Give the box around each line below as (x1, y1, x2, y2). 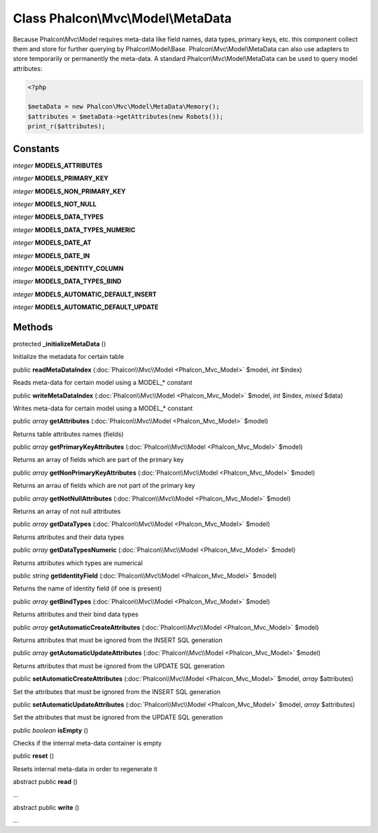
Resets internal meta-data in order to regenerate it (13, 764, 157, 773)
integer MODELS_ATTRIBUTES (13, 161, 103, 170)
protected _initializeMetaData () (13, 339, 106, 348)
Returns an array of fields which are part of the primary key (13, 456, 184, 464)
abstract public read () (13, 778, 78, 786)
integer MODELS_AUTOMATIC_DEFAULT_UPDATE (13, 303, 159, 311)
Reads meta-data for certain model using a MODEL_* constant (13, 379, 192, 387)
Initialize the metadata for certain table (13, 353, 125, 361)
